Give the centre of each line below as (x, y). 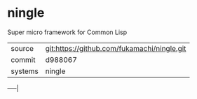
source (22, 48)
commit (23, 59)
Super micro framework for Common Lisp (67, 32)
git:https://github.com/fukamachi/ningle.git (116, 48)
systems (25, 71)
